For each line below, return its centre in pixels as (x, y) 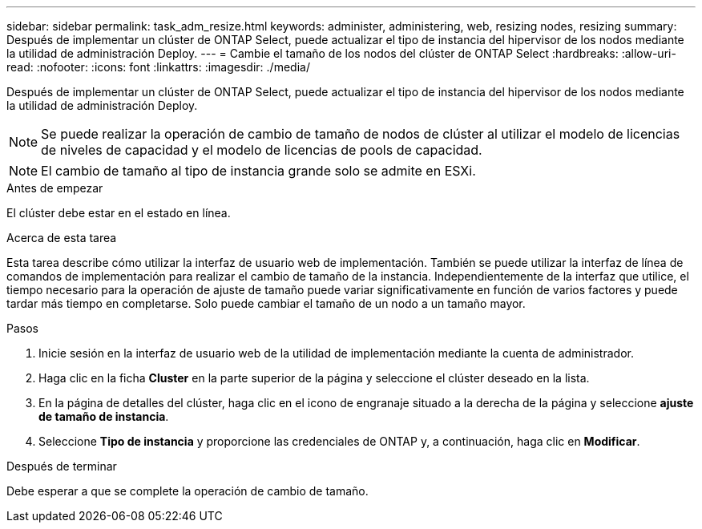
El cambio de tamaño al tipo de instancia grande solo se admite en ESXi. (258, 171)
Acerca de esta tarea (62, 238)
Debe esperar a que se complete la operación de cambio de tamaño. (188, 491)
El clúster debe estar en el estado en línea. (119, 213)
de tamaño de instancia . (104, 416)
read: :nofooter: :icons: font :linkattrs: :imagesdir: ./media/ (158, 67)
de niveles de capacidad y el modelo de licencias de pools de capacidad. (262, 150)
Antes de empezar (55, 188)
